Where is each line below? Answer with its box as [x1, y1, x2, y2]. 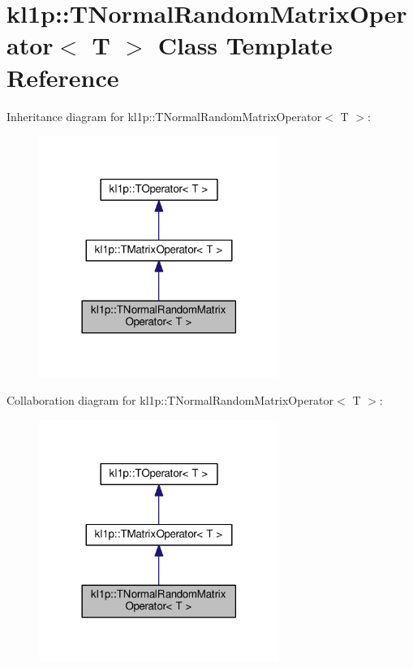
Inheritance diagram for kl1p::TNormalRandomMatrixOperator [6, 107, 322, 124]
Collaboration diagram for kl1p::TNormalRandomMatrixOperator [6, 391, 334, 408]
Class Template [157, 28, 333, 62]
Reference [6, 60, 119, 93]
